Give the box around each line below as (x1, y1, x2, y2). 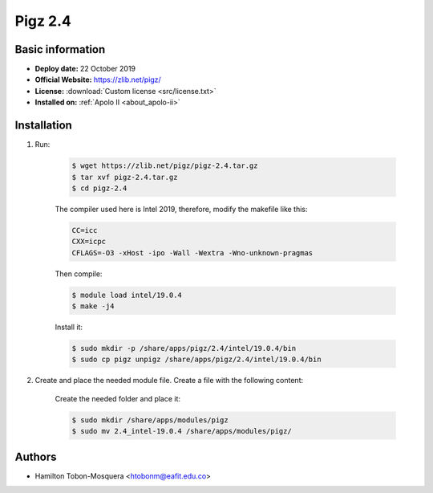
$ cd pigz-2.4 (71, 183, 127, 193)
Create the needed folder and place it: (55, 393, 180, 403)
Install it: (55, 322, 83, 332)
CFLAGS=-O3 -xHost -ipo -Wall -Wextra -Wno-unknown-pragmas (71, 248, 314, 257)
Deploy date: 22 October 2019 (34, 64, 136, 74)
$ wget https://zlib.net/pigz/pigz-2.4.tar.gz (71, 161, 258, 170)
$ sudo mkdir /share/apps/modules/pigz (71, 415, 229, 425)
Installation (14, 119, 72, 132)
